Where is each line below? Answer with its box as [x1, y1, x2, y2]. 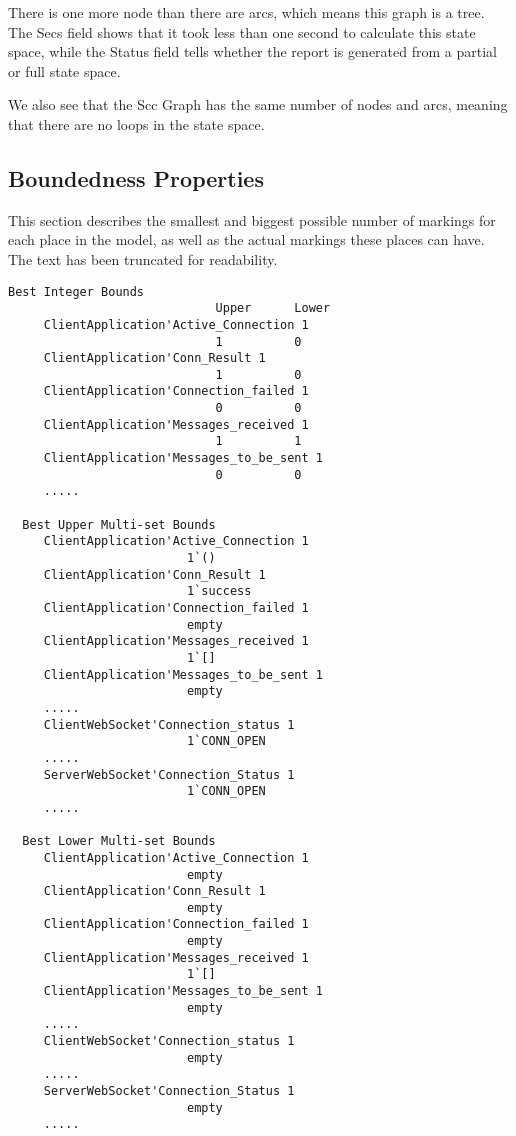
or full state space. [8, 60, 121, 81]
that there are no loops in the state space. [8, 113, 265, 134]
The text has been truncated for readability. [8, 248, 278, 269]
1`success [186, 584, 252, 599]
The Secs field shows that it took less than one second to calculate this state [8, 21, 476, 42]
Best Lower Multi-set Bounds [22, 834, 216, 849]
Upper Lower [215, 301, 331, 316]
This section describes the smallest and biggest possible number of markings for [8, 209, 496, 230]
